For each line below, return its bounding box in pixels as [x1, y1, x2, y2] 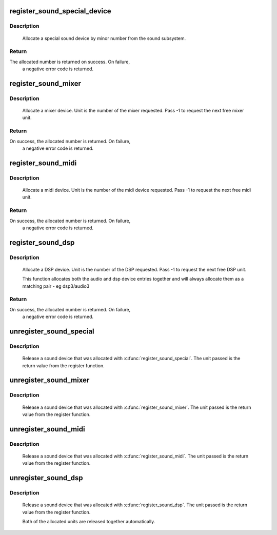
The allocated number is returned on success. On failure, [9, 58, 130, 65]
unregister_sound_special [9, 327, 94, 335]
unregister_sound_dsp [9, 473, 83, 482]
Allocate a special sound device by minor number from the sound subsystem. [22, 35, 186, 41]
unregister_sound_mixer [9, 376, 90, 385]
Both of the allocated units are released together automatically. [22, 519, 155, 524]
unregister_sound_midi [9, 425, 85, 433]
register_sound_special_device [9, 7, 111, 15]
